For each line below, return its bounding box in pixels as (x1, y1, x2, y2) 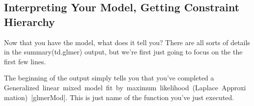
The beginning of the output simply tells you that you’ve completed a (4, 73, 214, 83)
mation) (4, 92, 28, 102)
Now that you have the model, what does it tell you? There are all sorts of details (4, 37, 250, 47)
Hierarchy (4, 14, 55, 29)
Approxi (221, 82, 246, 92)
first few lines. (4, 56, 46, 66)
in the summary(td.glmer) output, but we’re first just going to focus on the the (4, 47, 243, 57)
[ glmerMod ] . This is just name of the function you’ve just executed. (31, 92, 234, 102)
